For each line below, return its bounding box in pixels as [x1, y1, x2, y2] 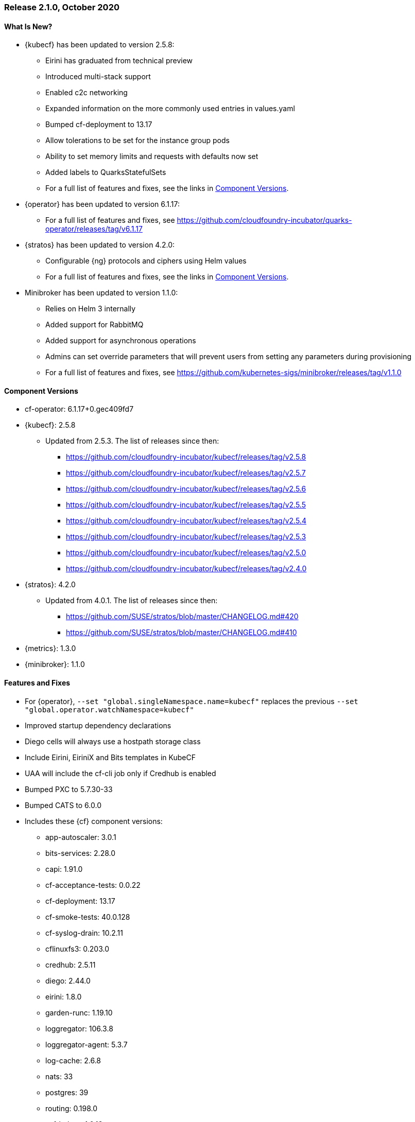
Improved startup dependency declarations [25, 721, 171, 730]
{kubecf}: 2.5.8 [25, 420, 76, 430]
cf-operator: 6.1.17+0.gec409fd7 [25, 405, 134, 414]
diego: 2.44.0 [45, 976, 91, 985]
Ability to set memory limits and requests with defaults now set [45, 152, 258, 161]
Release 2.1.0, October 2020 [4, 2, 119, 12]
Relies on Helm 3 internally [45, 304, 136, 313]
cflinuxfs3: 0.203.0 [45, 944, 110, 953]
